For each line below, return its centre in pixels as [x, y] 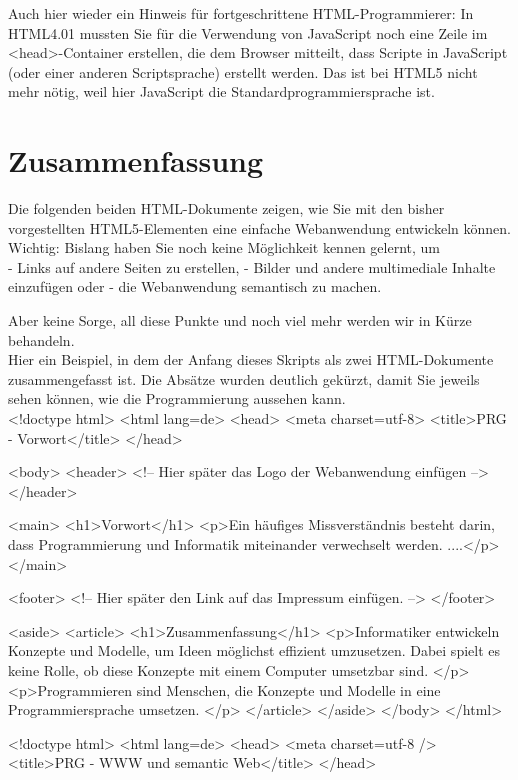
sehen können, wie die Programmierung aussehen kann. [177, 398]
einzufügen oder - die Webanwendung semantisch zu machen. [195, 286]
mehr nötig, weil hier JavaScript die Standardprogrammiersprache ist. [221, 91]
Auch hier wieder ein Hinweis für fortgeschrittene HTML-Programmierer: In [241, 13]
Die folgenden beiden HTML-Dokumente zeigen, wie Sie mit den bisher [226, 208]
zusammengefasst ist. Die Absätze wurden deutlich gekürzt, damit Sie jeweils [244, 378]
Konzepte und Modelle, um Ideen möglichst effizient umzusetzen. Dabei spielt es [254, 650]
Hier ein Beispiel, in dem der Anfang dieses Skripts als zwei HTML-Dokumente [251, 359]
